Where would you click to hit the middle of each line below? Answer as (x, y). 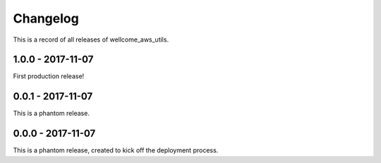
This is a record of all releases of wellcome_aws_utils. (91, 40)
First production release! (49, 76)
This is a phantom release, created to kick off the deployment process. (116, 150)
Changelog (46, 18)
